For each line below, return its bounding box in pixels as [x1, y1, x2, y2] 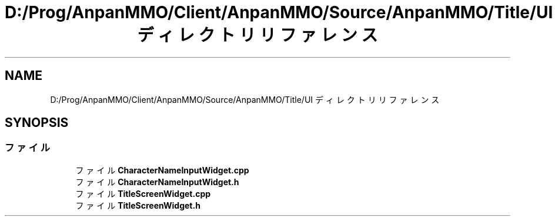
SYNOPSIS [5, 115, 69, 130]
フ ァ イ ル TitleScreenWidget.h [75, 200, 200, 210]
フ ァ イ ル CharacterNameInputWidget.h [75, 176, 239, 187]
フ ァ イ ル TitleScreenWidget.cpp [75, 188, 211, 199]
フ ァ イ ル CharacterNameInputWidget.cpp [75, 165, 249, 175]
